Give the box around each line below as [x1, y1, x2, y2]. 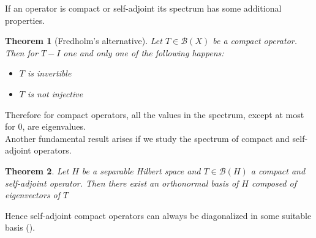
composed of [251, 176, 296, 189]
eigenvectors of [5, 188, 60, 201]
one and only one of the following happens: [63, 46, 224, 59]
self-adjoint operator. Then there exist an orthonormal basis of [5, 176, 239, 189]
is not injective [27, 87, 83, 100]
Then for [5, 46, 38, 59]
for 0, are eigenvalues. [5, 120, 86, 133]
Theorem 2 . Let [5, 164, 69, 177]
